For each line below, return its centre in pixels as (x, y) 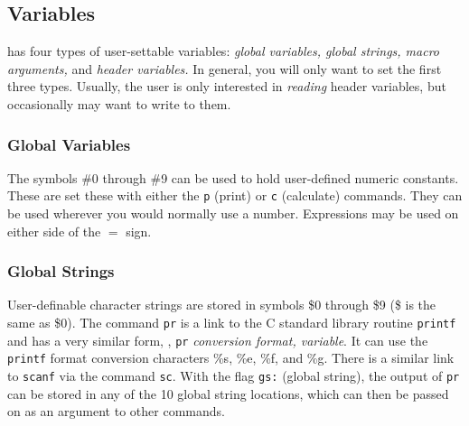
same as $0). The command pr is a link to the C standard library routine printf (232, 323)
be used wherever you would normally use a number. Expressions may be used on (233, 213)
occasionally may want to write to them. (119, 103)
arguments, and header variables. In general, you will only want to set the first (225, 68)
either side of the (54, 231)
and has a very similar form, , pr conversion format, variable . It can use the (218, 340)
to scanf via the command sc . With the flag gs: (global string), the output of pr (234, 376)
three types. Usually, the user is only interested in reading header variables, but (227, 86)
